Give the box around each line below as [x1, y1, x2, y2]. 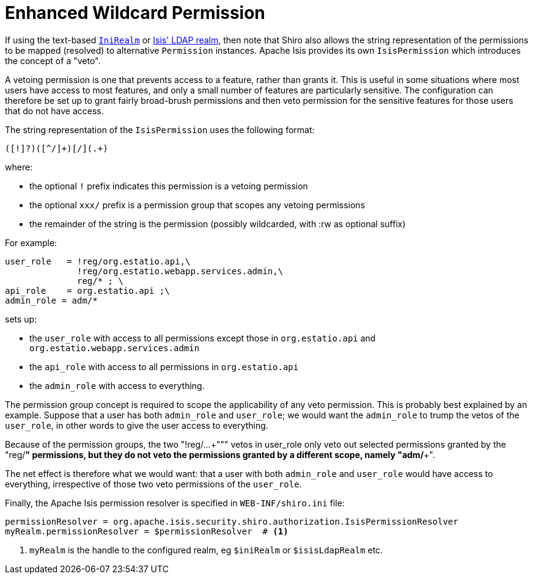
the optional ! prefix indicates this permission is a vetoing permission [29, 180, 308, 191]
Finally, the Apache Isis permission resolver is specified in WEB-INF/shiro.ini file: [5, 497, 345, 508]
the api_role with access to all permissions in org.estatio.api [29, 361, 299, 372]
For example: [5, 237, 57, 248]
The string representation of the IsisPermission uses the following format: [5, 124, 315, 135]
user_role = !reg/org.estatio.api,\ [5, 256, 191, 266]
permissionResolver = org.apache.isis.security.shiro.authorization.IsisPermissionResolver [5, 516, 458, 526]
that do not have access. [5, 105, 104, 116]
